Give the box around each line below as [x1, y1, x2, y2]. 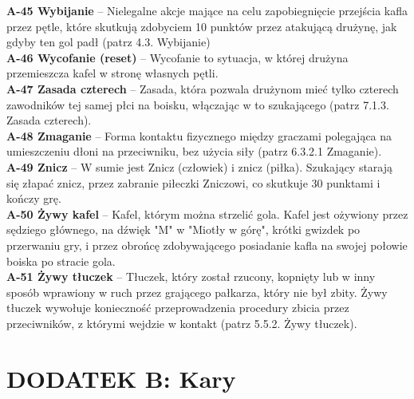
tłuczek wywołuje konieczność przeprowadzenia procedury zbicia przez [6, 299, 349, 316]
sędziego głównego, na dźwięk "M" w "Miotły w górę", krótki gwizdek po [6, 221, 361, 238]
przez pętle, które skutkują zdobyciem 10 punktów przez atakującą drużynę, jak [6, 18, 397, 34]
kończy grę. [6, 190, 61, 207]
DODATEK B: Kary [6, 361, 236, 394]
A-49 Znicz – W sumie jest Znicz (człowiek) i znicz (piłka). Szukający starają [6, 158, 393, 175]
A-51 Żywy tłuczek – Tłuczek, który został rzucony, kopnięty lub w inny [6, 268, 376, 285]
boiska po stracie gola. [6, 252, 116, 269]
